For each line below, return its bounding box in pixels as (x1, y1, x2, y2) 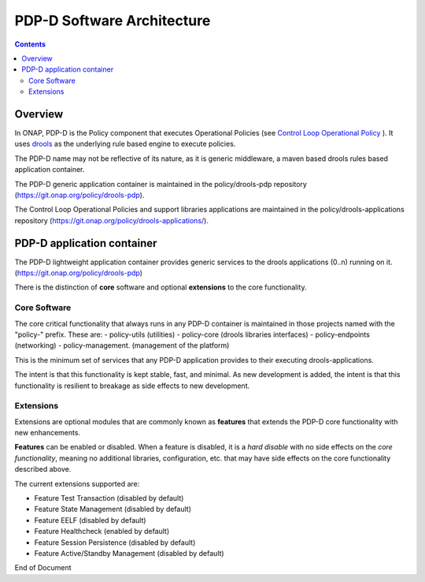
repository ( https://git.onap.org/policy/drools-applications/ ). (14, 215, 209, 225)
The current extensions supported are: (14, 479, 140, 488)
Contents (14, 39, 46, 49)
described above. (14, 464, 72, 474)
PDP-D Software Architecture (14, 12, 211, 29)
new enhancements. (14, 428, 81, 438)
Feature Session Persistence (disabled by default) (34, 537, 196, 547)
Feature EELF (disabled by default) (34, 515, 146, 524)
